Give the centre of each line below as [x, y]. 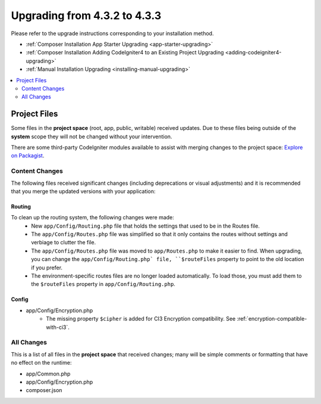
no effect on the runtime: [41, 363]
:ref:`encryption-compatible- [272, 319]
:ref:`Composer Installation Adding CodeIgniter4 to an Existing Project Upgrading [125, 52]
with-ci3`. [58, 327]
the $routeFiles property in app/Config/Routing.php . [103, 284]
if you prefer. [47, 268]
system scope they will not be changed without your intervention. [92, 136]
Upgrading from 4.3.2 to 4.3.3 [86, 15]
